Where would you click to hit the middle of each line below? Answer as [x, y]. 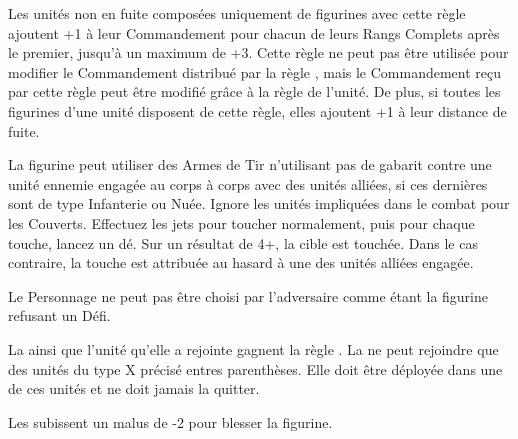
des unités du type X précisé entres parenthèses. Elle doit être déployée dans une [255, 368]
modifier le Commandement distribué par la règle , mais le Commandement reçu [255, 71]
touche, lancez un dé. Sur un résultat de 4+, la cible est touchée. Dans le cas [243, 242]
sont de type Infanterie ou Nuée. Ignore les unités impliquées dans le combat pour [259, 203]
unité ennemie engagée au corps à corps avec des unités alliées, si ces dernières [248, 183]
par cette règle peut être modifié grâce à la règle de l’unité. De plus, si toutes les [254, 91]
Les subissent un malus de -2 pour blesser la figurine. [170, 421]
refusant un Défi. [59, 315]
